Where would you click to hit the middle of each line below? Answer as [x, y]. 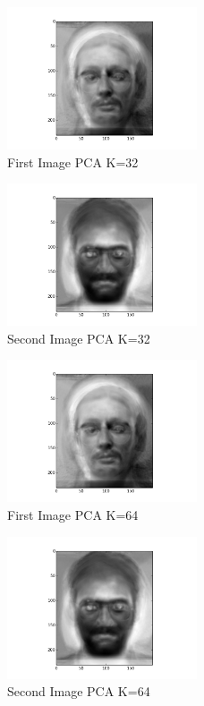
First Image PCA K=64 [73, 514]
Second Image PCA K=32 [79, 338]
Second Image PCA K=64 [79, 691]
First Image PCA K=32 [73, 162]
